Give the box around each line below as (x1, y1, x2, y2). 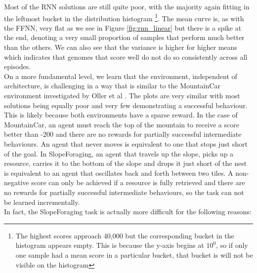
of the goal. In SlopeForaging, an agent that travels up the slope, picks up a (4, 148, 234, 158)
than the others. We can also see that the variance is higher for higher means (4, 42, 237, 52)
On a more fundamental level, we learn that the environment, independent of (4, 71, 237, 81)
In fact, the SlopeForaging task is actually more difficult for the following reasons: (4, 206, 252, 217)
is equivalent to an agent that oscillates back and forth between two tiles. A (4, 167, 233, 178)
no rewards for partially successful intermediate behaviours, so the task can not (4, 187, 244, 197)
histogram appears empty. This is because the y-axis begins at (15, 240, 204, 250)
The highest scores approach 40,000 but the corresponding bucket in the (15, 230, 234, 240)
